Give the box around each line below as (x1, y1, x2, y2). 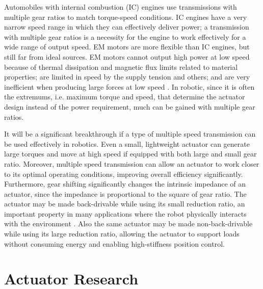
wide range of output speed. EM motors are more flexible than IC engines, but (4, 41, 250, 52)
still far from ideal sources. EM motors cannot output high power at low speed (4, 51, 250, 62)
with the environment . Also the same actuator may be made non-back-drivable (4, 218, 253, 229)
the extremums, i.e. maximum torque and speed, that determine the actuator (4, 91, 245, 102)
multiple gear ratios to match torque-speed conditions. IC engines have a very (4, 11, 247, 22)
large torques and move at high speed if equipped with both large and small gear (4, 148, 257, 159)
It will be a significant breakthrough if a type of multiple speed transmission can (4, 128, 256, 139)
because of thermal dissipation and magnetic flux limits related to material (4, 61, 238, 72)
